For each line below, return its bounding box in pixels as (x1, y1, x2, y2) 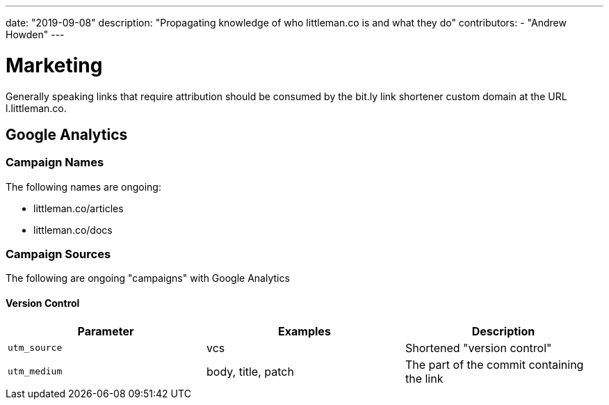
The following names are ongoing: (6, 180, 161, 193)
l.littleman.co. (6, 102, 67, 114)
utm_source (8, 342, 63, 354)
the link (405, 371, 444, 386)
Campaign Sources (6, 247, 111, 262)
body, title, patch (206, 364, 294, 379)
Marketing (6, 53, 103, 77)
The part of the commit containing (405, 357, 584, 372)
